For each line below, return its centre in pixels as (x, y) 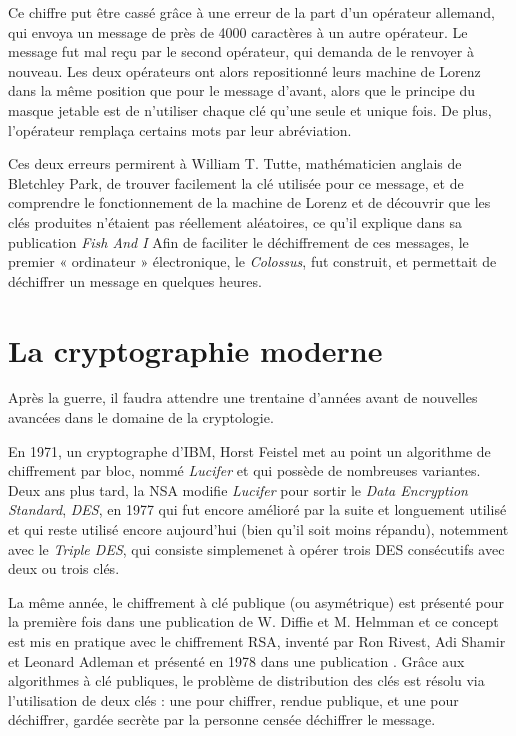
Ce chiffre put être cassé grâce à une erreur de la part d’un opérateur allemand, (251, 12)
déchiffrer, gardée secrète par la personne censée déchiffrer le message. (222, 719)
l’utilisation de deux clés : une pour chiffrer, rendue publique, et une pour (233, 699)
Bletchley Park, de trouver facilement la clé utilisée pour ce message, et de (236, 182)
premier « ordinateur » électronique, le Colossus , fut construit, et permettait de (252, 261)
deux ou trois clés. (64, 568)
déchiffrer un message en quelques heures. (135, 280)
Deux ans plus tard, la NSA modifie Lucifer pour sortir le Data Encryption (238, 489)
